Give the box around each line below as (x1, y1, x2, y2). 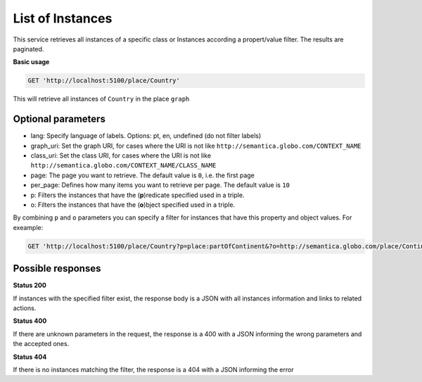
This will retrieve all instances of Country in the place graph (13, 95, 190, 103)
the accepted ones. (13, 340, 70, 348)
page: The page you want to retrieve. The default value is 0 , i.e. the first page (30, 171, 255, 179)
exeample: (13, 223, 44, 231)
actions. (13, 303, 37, 312)
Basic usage (13, 58, 50, 66)
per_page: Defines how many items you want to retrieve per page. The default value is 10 (30, 181, 290, 189)
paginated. (13, 44, 44, 53)
